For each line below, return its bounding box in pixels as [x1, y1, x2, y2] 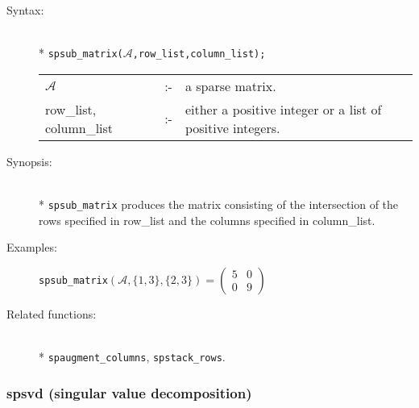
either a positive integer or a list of [185, 99, 382, 119]
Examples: [6, 239, 57, 256]
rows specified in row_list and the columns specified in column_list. [39, 211, 375, 228]
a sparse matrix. [185, 76, 276, 95]
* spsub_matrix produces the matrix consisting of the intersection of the [39, 196, 399, 213]
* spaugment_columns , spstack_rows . [39, 348, 226, 365]
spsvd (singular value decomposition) [6, 382, 252, 402]
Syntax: [6, 2, 44, 18]
